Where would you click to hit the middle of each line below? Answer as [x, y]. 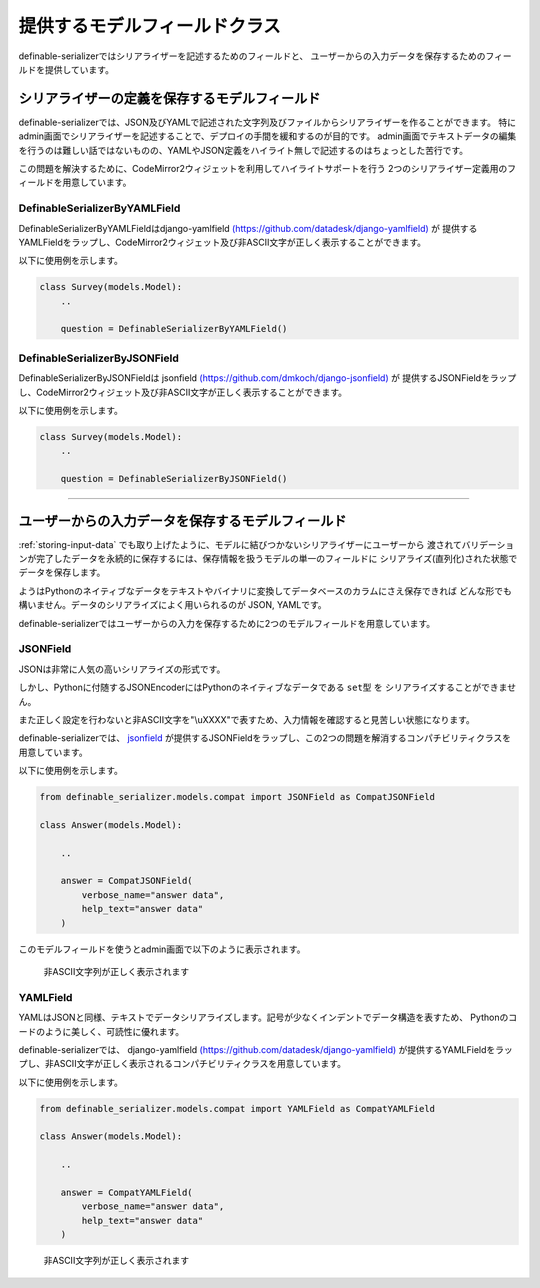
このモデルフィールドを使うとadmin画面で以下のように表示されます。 [162, 949]
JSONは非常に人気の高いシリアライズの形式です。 [122, 669]
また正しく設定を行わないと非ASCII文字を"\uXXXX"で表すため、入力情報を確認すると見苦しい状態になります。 [246, 719]
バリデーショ [488, 544]
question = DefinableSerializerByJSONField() [174, 479]
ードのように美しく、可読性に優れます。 [101, 1031]
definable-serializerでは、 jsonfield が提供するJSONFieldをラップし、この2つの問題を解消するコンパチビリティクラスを [265, 738]
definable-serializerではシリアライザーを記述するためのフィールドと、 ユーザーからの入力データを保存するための [252, 56]
